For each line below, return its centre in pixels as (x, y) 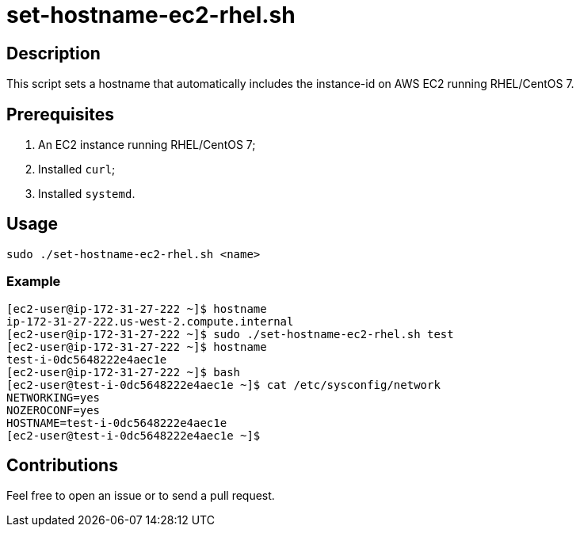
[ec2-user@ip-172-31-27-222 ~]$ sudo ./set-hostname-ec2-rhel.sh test (230, 334)
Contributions (62, 466)
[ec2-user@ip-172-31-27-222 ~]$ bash (124, 372)
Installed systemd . (87, 194)
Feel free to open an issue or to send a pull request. (141, 496)
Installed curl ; (77, 169)
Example (34, 282)
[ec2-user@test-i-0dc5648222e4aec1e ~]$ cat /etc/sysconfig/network (223, 385)
